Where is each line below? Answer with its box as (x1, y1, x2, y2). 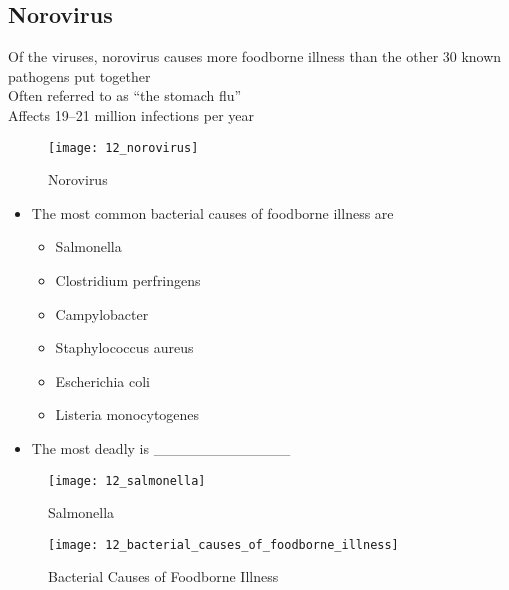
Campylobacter (55, 303, 149, 324)
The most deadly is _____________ (31, 437, 291, 458)
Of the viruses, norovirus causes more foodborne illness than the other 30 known (8, 46, 502, 67)
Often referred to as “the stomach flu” (8, 85, 242, 106)
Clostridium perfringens (55, 270, 201, 291)
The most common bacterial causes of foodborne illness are (31, 202, 394, 223)
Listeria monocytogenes (55, 404, 200, 425)
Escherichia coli (55, 370, 151, 391)
